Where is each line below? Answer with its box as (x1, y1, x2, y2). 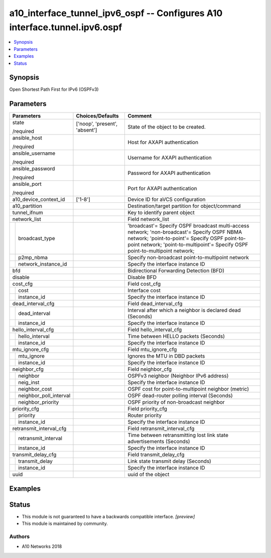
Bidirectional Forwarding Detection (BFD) (127, 267, 224, 274)
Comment (127, 113, 152, 120)
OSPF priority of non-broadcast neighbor (127, 399, 225, 406)
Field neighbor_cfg (127, 366, 172, 373)
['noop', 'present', (76, 121, 118, 128)
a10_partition (12, 202, 43, 209)
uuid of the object (127, 471, 170, 478)
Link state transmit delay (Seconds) (127, 458, 212, 465)
